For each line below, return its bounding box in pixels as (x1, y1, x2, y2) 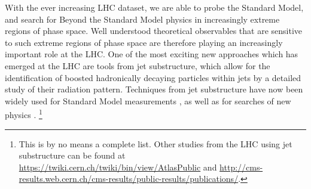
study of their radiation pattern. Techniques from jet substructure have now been (5, 83, 303, 95)
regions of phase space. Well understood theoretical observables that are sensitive (5, 24, 303, 37)
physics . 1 (5, 107, 42, 120)
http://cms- (219, 160, 263, 173)
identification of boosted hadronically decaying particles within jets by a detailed (5, 71, 301, 83)
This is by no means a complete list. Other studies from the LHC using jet (19, 137, 292, 150)
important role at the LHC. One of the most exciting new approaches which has (5, 48, 298, 60)
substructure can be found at (19, 149, 126, 162)
